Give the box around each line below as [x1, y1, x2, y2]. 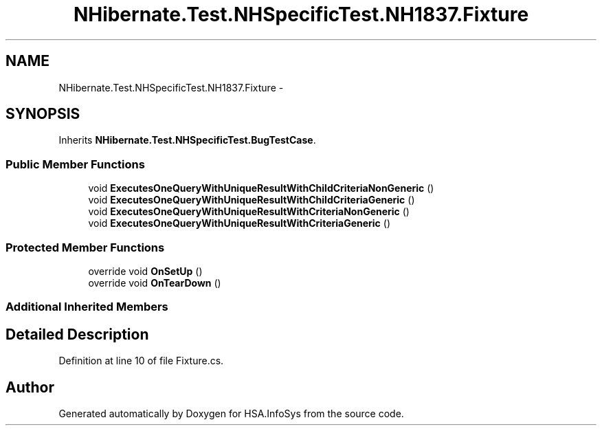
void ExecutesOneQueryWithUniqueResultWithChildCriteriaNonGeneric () [88, 182, 434, 195]
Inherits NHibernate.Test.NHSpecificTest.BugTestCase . [58, 134, 316, 146]
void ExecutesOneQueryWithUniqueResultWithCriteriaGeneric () [88, 217, 391, 230]
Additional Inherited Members [5, 300, 168, 314]
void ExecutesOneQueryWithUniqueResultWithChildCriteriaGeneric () [88, 194, 415, 206]
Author [5, 378, 54, 396]
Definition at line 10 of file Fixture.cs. [58, 355, 224, 367]
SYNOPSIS [5, 105, 80, 123]
